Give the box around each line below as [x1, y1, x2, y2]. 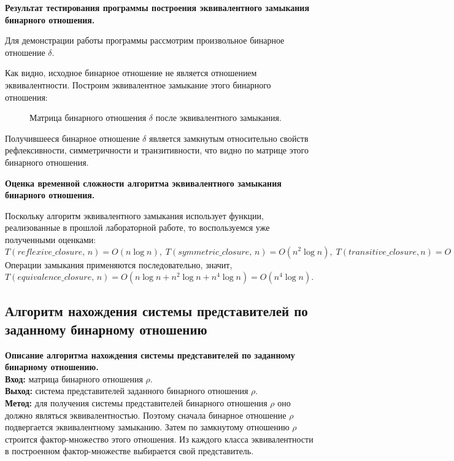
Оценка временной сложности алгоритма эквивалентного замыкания [5, 176, 282, 189]
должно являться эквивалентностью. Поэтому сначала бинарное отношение [5, 408, 287, 421]
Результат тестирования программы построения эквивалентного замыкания [5, 1, 309, 14]
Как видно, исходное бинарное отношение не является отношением [5, 66, 257, 79]
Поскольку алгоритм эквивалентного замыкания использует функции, [5, 209, 264, 222]
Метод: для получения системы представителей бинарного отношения [5, 397, 267, 409]
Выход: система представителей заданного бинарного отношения [5, 384, 248, 397]
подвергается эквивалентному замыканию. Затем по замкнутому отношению [5, 420, 290, 433]
